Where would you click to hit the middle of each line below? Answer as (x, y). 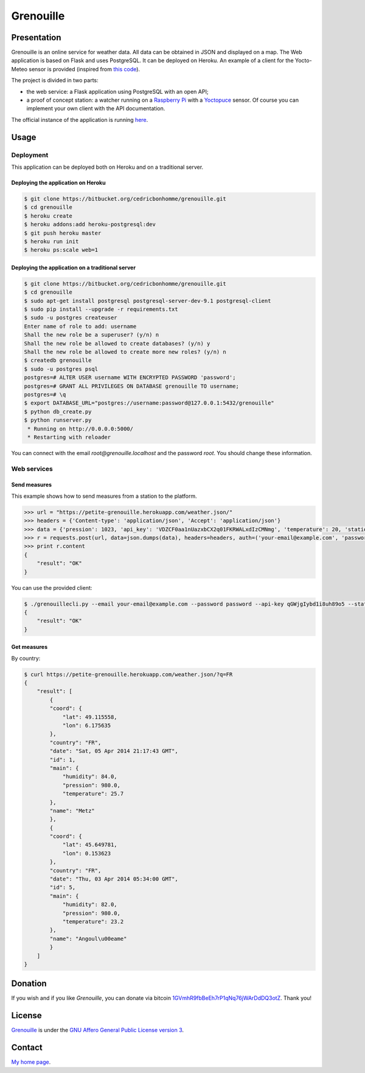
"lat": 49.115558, (90, 717)
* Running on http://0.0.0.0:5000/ (81, 429)
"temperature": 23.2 (93, 921)
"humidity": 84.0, (90, 777)
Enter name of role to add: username (80, 326)
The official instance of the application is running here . (80, 119)
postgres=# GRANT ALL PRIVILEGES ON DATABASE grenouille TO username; (132, 386)
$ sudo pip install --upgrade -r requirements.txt (101, 310)
